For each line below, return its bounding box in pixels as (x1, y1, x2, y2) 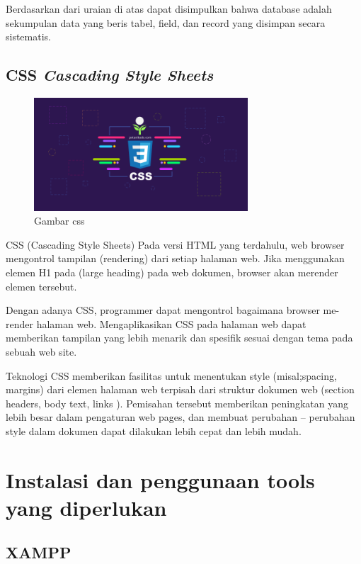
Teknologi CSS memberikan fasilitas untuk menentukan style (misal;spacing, (6, 368, 337, 383)
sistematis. (6, 29, 51, 44)
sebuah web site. (6, 344, 77, 359)
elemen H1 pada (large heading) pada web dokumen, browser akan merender (6, 264, 338, 279)
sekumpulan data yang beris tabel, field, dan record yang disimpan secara (6, 15, 326, 30)
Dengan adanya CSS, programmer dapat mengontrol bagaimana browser (6, 303, 320, 317)
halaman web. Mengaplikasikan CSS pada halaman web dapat (36, 316, 306, 331)
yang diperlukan (6, 492, 167, 521)
